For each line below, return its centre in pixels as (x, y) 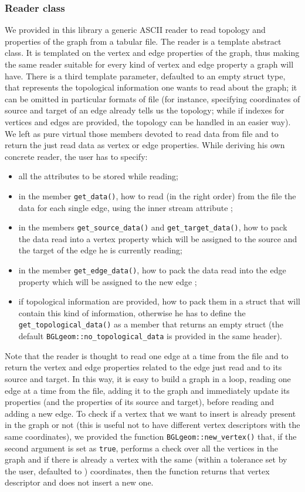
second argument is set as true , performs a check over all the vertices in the (141, 448)
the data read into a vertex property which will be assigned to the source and (158, 238)
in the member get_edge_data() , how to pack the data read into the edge (152, 270)
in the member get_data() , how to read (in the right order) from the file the (157, 195)
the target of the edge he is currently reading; (100, 250)
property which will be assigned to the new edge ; (108, 281)
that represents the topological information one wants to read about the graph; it (151, 87)
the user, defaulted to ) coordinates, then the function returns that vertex (137, 471)
